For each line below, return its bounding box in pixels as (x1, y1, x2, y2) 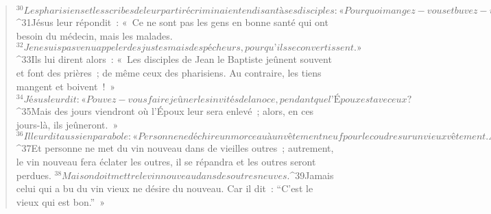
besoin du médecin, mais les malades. (16, 28, 173, 42)
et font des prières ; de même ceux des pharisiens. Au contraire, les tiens (16, 65, 322, 79)
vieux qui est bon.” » (16, 194, 106, 209)
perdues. (16, 168, 51, 182)
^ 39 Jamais (289, 168, 334, 182)
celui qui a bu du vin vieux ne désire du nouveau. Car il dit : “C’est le (16, 181, 313, 196)
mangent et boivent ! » (16, 79, 116, 93)
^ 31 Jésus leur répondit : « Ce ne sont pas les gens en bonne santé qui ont (16, 15, 328, 29)
